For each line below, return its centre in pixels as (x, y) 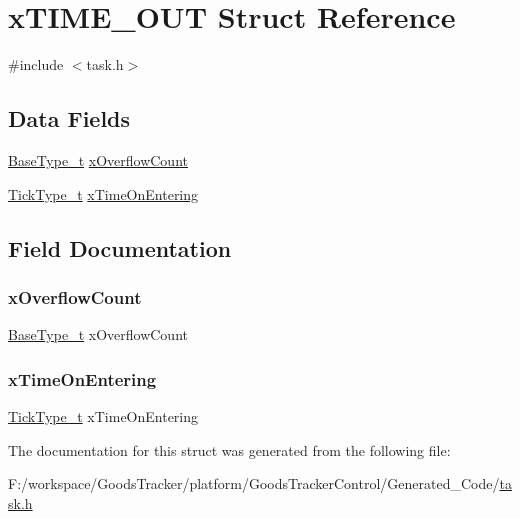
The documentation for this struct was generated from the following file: (229, 449)
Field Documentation (120, 247)
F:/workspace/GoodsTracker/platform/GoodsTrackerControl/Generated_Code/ (254, 483)
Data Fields (69, 118)
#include (36, 64)
